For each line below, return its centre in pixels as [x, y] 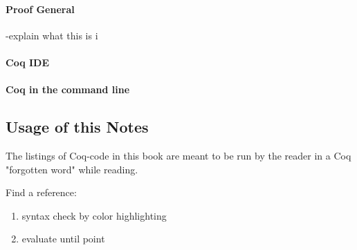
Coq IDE [28, 62]
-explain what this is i [52, 35]
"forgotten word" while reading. [72, 169]
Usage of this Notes [77, 127]
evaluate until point [63, 239]
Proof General [40, 9]
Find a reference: [41, 192]
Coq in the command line [68, 89]
